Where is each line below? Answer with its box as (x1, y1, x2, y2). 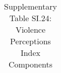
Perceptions (10, 35, 51, 47)
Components (8, 58, 53, 70)
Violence (15, 24, 46, 35)
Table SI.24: (9, 12, 52, 24)
